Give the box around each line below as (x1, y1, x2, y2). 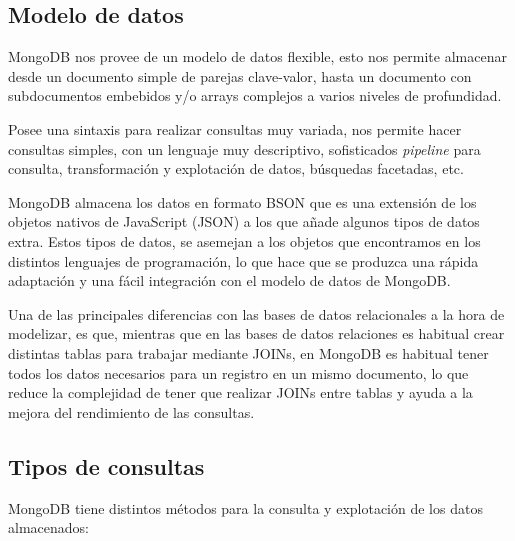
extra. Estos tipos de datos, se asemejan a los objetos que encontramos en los (8, 230, 481, 251)
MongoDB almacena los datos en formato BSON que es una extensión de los (8, 191, 477, 212)
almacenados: (8, 517, 89, 538)
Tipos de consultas (8, 450, 205, 481)
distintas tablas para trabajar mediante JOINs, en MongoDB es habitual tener (8, 342, 489, 363)
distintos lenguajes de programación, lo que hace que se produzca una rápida (8, 250, 479, 271)
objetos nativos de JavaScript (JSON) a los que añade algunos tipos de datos (8, 211, 480, 232)
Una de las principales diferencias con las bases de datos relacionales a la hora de (8, 303, 505, 324)
